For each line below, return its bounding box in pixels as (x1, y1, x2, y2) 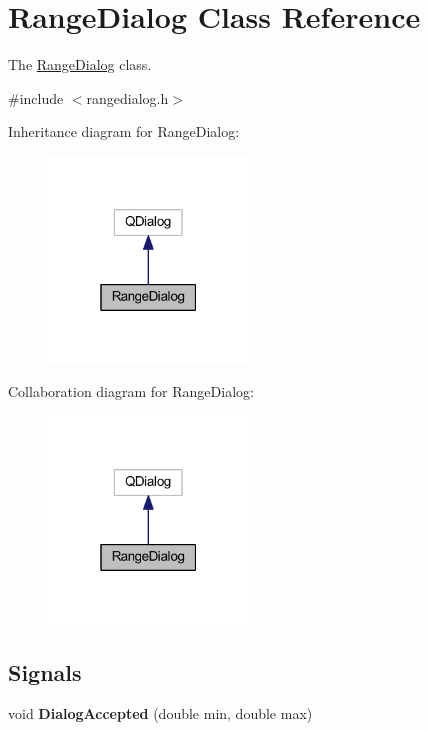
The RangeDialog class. (8, 54, 152, 75)
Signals (8, 656, 82, 687)
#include (8, 87, 64, 108)
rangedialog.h (86, 87, 169, 108)
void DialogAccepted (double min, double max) (8, 703, 313, 724)
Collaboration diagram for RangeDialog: (8, 381, 254, 402)
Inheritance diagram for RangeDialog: (8, 121, 240, 142)
